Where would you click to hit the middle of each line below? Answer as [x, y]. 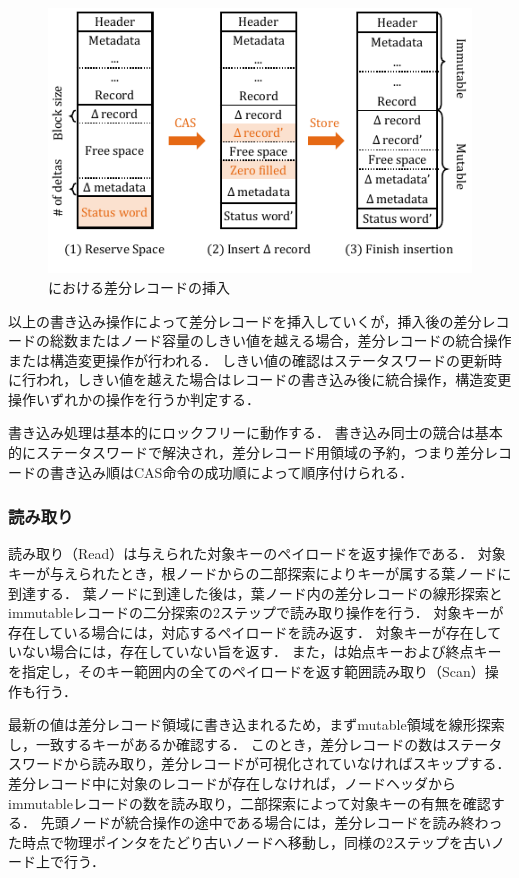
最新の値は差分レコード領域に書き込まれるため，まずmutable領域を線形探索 [256, 724]
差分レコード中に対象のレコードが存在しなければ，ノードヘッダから [232, 783]
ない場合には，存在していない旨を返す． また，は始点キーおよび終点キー [261, 651]
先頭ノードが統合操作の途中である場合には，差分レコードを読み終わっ [271, 822]
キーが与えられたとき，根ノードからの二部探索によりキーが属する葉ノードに [260, 573]
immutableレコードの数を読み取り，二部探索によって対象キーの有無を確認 [249, 802]
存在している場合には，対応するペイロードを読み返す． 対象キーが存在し [248, 631]
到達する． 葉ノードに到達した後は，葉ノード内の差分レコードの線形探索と [255, 592]
